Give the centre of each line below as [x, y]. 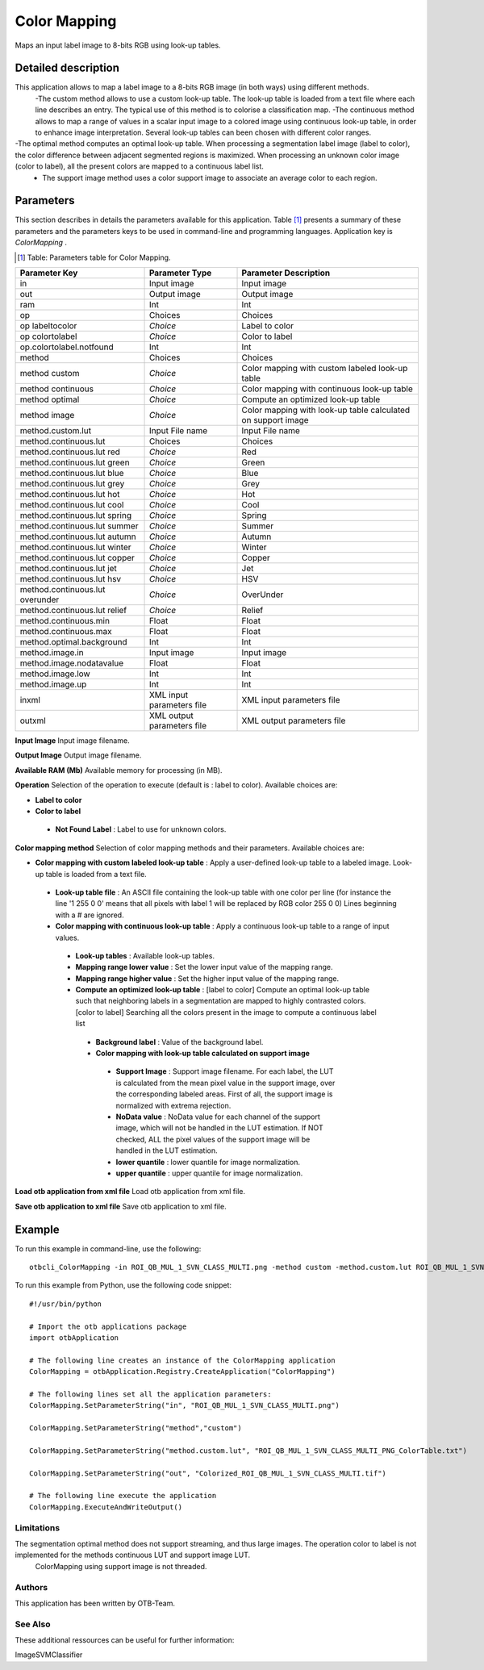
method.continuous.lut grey [72, 484]
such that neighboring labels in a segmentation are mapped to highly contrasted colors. [221, 1001]
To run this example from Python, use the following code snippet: [123, 1285]
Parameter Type [180, 273]
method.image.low [55, 674]
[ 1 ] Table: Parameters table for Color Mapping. [94, 257]
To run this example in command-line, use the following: [108, 1248]
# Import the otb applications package [108, 1326]
